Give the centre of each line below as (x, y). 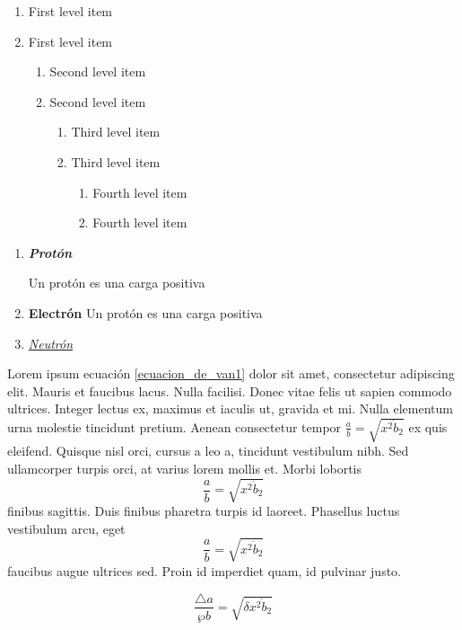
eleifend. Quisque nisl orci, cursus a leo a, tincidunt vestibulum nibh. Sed (208, 451)
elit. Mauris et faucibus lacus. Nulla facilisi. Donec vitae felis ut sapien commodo (230, 390)
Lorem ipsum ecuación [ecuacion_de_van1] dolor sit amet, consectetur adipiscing (231, 373)
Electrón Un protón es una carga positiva (145, 312)
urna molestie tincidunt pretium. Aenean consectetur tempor (174, 426)
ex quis (428, 426)
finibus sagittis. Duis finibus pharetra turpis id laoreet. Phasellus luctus (204, 511)
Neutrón (51, 343)
